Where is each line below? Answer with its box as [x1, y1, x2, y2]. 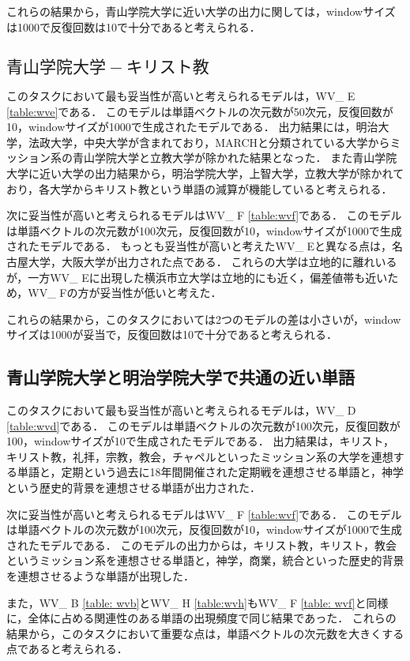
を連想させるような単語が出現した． [6, 568, 194, 584]
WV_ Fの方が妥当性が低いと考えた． [28, 284, 222, 301]
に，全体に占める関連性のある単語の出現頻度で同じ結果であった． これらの [6, 610, 397, 626]
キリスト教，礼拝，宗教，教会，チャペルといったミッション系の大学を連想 [6, 448, 393, 464]
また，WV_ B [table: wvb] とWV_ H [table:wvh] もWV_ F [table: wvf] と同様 [6, 594, 389, 610]
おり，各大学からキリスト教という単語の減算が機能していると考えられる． [6, 180, 393, 197]
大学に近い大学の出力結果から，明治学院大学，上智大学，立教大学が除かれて [6, 164, 404, 181]
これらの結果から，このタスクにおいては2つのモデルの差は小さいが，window [6, 310, 401, 327]
